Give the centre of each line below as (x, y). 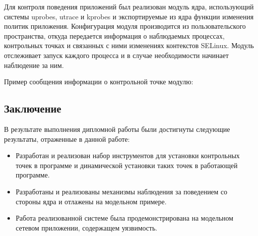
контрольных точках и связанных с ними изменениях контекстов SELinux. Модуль (129, 45)
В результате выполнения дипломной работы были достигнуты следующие (117, 129)
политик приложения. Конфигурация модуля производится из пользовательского (125, 26)
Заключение (33, 108)
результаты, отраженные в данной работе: (67, 139)
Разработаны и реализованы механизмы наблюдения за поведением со (122, 191)
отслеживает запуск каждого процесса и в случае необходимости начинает (116, 55)
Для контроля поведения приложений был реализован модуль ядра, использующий (129, 6)
